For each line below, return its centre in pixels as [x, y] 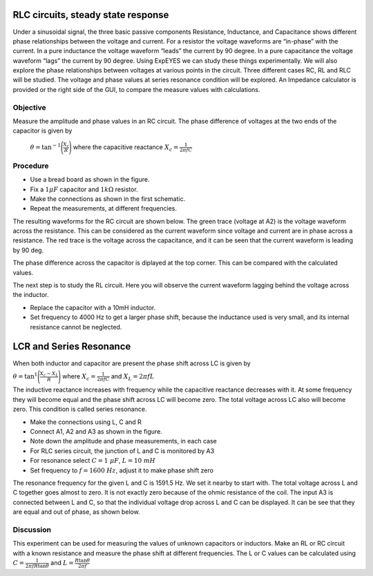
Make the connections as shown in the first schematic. [108, 199]
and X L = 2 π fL [133, 377]
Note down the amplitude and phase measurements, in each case [123, 441]
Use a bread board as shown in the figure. [90, 180]
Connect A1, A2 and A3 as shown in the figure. [96, 432]
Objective [29, 107]
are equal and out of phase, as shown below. [77, 512]
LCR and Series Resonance [72, 346]
